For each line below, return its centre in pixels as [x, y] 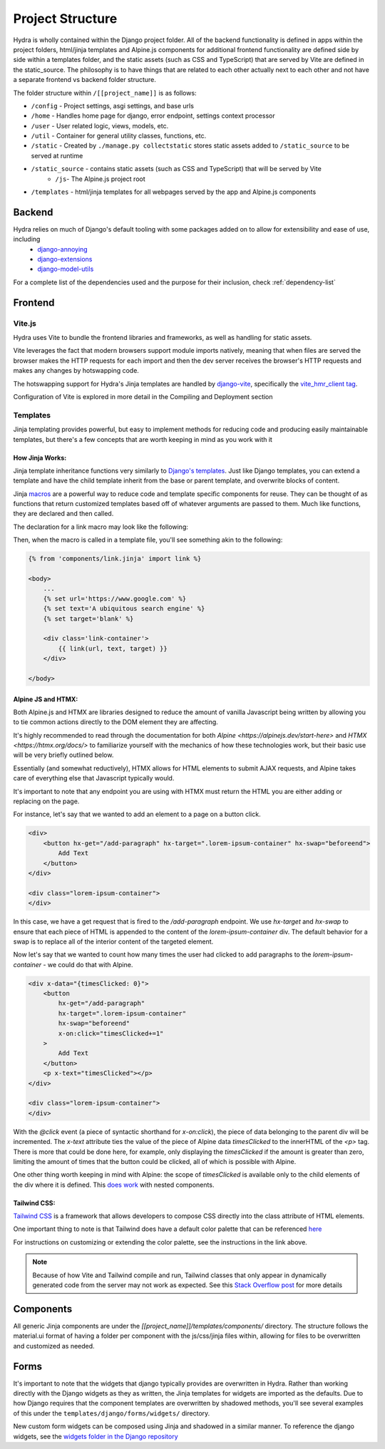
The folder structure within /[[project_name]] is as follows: [105, 93]
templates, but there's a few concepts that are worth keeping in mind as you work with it [143, 439]
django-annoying [63, 249]
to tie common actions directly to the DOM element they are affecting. [116, 722]
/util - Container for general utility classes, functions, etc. [119, 136]
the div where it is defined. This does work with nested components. [114, 1185]
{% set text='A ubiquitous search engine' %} [124, 609]
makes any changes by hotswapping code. [76, 371]
